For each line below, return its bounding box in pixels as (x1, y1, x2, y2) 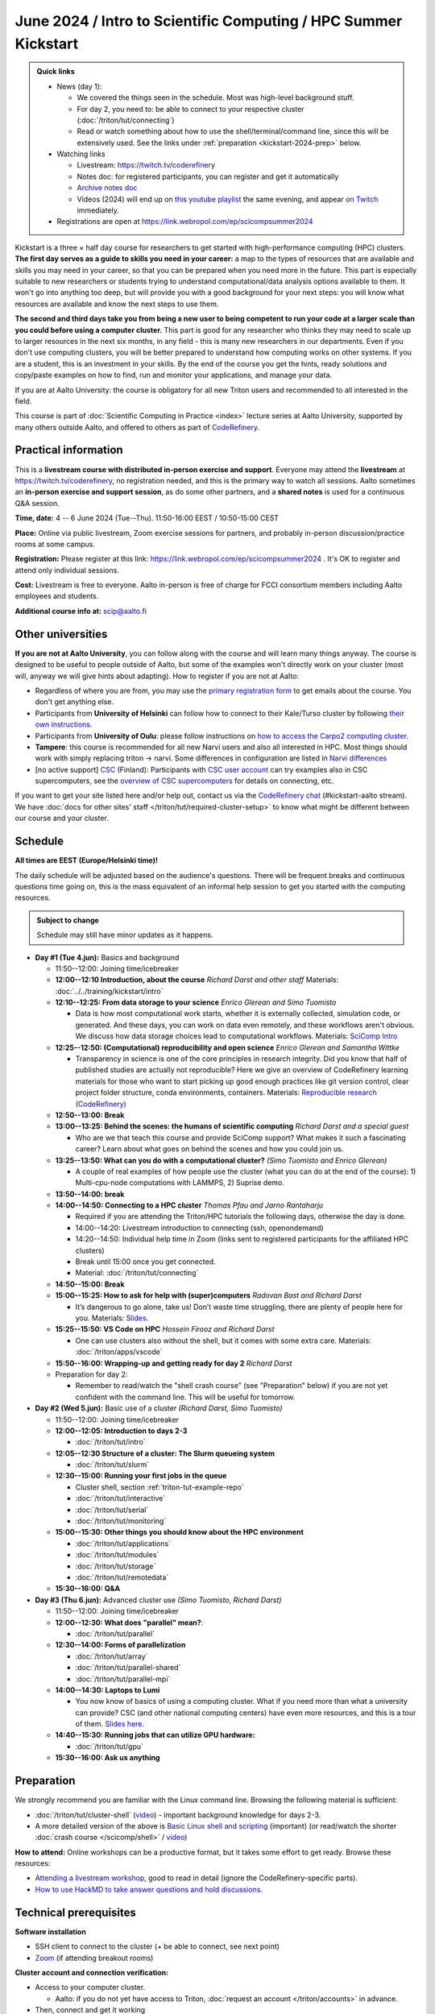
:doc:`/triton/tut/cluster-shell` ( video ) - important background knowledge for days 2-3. (35, 1809, 321, 1820)
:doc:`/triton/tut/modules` (75, 1550, 159, 1560)
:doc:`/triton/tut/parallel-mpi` (75, 1674, 171, 1684)
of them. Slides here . (75, 1719, 145, 1729)
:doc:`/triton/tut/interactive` (75, 1494, 166, 1503)
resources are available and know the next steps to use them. (14, 299, 219, 309)
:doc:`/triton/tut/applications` (75, 1539, 171, 1548)
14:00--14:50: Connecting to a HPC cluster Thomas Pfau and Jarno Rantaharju (55, 1200, 324, 1210)
